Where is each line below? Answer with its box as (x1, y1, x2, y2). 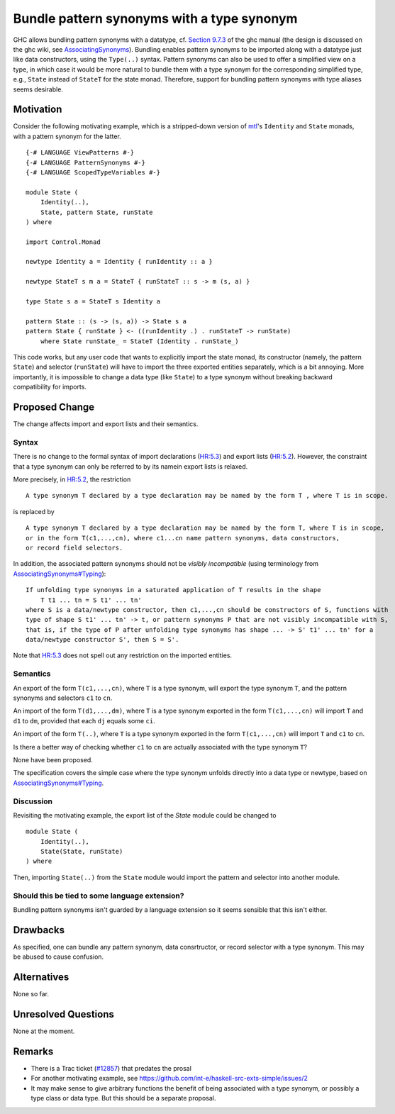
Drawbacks (13, 924, 65, 936)
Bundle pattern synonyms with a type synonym (13, 11, 298, 26)
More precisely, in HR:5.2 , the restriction (13, 475, 131, 484)
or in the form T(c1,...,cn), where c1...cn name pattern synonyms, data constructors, (26, 534, 340, 542)
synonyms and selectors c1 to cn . (13, 694, 113, 702)
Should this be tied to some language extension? (13, 891, 184, 901)
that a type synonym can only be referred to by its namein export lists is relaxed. (13, 462, 248, 471)
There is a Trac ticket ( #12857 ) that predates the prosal (30, 1064, 191, 1072)
